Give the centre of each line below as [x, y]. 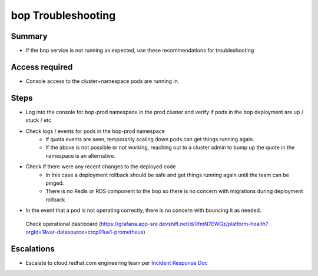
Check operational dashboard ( [63, 224]
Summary [29, 36]
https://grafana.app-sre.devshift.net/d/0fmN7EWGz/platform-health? [185, 224]
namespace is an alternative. [80, 155]
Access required [42, 67]
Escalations [33, 249]
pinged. [55, 183]
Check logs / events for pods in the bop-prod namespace [95, 131]
